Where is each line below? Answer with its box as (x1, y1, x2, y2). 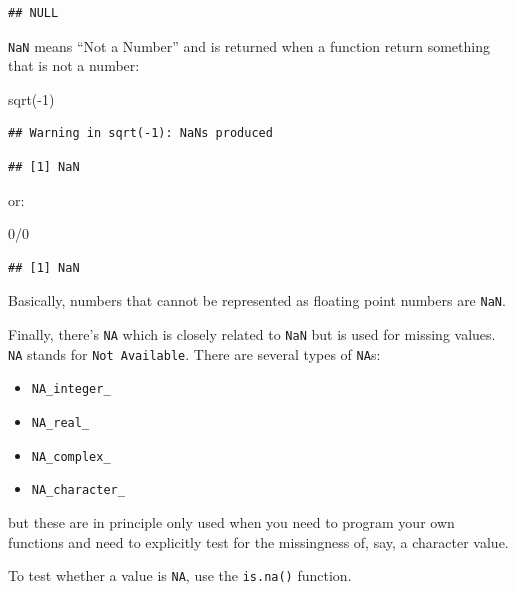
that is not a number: (8, 55, 140, 76)
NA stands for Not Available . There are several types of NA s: (8, 343, 381, 364)
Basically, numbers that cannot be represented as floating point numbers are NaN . (8, 290, 506, 311)
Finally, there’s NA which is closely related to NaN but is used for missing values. (8, 324, 496, 345)
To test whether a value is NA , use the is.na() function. (8, 565, 352, 586)
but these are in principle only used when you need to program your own (8, 512, 455, 532)
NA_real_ (31, 416, 90, 431)
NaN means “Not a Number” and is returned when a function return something (8, 35, 490, 56)
